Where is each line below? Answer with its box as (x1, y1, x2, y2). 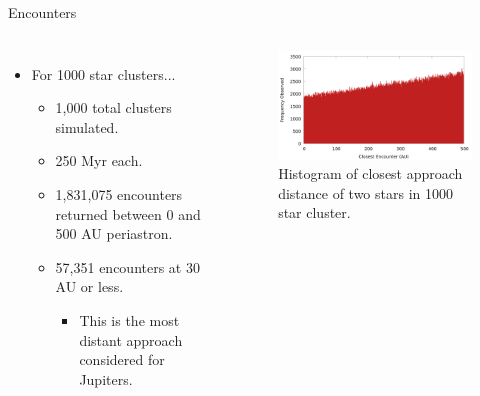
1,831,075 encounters (55, 183, 183, 204)
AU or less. (55, 276, 124, 297)
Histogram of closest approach (278, 163, 463, 184)
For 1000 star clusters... (31, 63, 176, 84)
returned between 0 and (55, 203, 201, 224)
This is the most (79, 309, 180, 330)
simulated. (55, 116, 119, 137)
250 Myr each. (55, 150, 143, 171)
